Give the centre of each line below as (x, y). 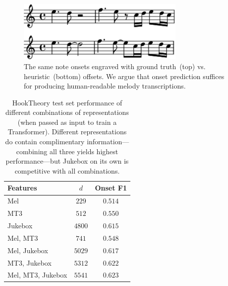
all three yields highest (84, 151)
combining (32, 151)
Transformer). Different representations (67, 132)
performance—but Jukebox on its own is (67, 161)
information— (108, 142)
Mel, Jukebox (28, 250)
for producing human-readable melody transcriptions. (105, 86)
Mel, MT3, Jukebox (37, 275)
